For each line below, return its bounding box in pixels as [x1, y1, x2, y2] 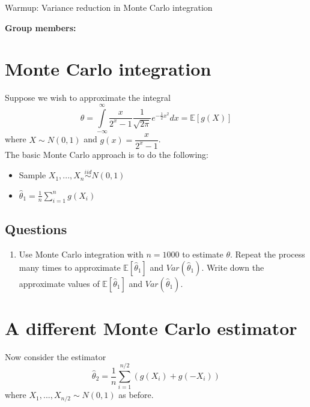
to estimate [182, 247, 223, 260]
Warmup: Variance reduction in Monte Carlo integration [5, 1, 213, 13]
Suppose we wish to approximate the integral [5, 91, 171, 104]
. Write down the [201, 261, 264, 273]
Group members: [5, 21, 76, 34]
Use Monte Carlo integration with [19, 247, 144, 260]
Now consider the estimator [5, 350, 106, 363]
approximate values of [19, 277, 100, 289]
